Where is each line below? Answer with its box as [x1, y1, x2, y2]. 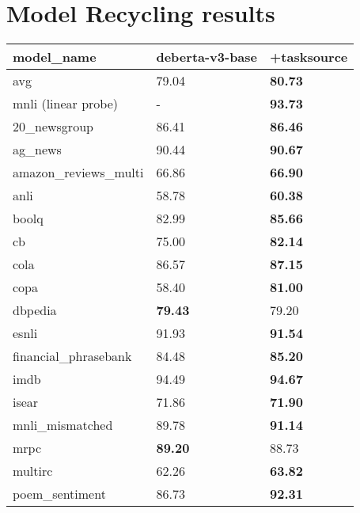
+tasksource [270, 47, 348, 66]
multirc [13, 462, 53, 481]
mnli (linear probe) [13, 94, 119, 113]
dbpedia [13, 301, 57, 320]
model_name [13, 47, 97, 66]
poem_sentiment [13, 484, 106, 503]
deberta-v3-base [156, 47, 258, 66]
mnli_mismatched [13, 416, 113, 435]
